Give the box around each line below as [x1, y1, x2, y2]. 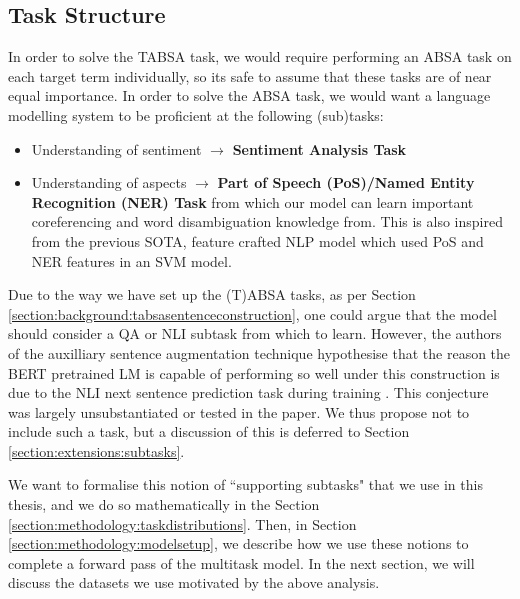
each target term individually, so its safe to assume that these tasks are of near [8, 65, 492, 86]
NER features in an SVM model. [31, 250, 232, 271]
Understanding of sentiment [31, 138, 202, 159]
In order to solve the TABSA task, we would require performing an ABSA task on [8, 46, 512, 67]
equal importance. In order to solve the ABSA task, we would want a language [8, 85, 491, 106]
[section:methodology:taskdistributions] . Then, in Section [8, 513, 357, 534]
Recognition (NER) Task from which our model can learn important [31, 191, 474, 212]
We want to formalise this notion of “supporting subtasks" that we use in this [8, 474, 483, 495]
